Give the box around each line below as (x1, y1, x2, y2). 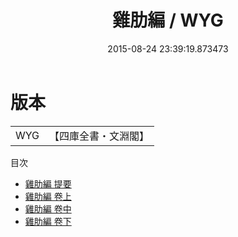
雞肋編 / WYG (112, 9, 224, 32)
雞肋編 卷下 (24, 215, 72, 227)
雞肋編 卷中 (24, 202, 72, 215)
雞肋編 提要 (24, 177, 72, 190)
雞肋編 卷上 (24, 190, 72, 202)
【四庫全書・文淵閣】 (49, 129, 150, 143)
